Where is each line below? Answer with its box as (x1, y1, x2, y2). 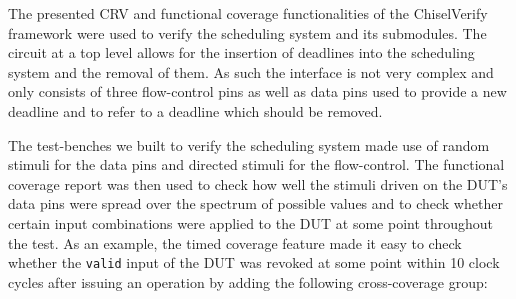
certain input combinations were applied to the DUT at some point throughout (8, 212, 494, 233)
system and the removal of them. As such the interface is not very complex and (8, 61, 494, 82)
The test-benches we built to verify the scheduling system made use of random (8, 134, 490, 155)
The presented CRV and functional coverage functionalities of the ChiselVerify (8, 3, 488, 23)
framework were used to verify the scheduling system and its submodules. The (8, 22, 487, 43)
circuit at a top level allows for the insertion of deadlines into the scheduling (8, 42, 475, 63)
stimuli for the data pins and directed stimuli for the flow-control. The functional (8, 154, 505, 175)
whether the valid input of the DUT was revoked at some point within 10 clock (8, 252, 500, 273)
